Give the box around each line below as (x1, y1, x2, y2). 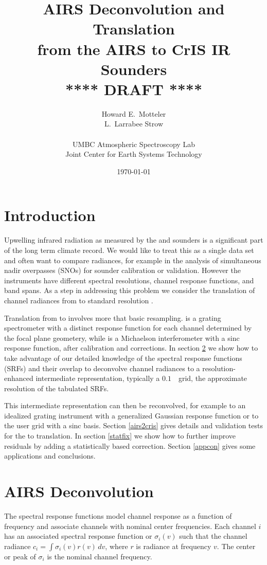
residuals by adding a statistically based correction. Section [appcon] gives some (4, 440, 256, 451)
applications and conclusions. (4, 450, 96, 461)
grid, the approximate (178, 373, 247, 384)
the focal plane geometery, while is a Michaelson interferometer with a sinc (4, 332, 240, 343)
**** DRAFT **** (65, 78, 203, 99)
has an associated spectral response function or (4, 531, 152, 541)
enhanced (4, 373, 33, 384)
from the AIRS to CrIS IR (37, 38, 230, 59)
